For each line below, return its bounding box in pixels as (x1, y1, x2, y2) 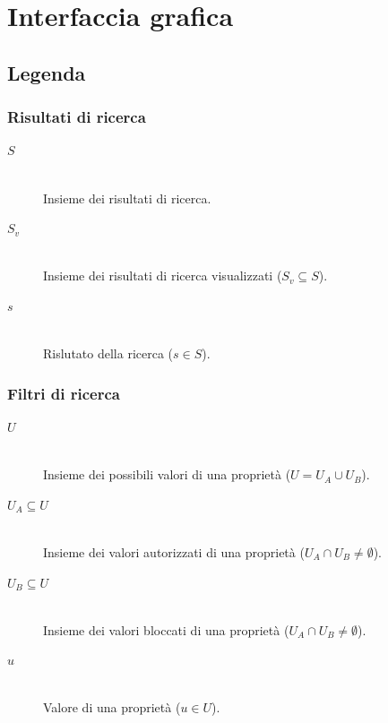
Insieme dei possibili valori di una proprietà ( (43, 465, 291, 484)
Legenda (7, 58, 86, 86)
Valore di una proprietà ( (43, 698, 181, 717)
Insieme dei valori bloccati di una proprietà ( (43, 620, 289, 639)
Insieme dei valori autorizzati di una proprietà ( (43, 542, 305, 561)
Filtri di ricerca (7, 382, 120, 404)
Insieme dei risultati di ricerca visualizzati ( (43, 266, 282, 285)
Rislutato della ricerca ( (43, 344, 174, 363)
